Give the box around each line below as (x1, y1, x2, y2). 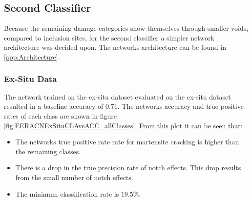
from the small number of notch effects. (15, 172, 133, 182)
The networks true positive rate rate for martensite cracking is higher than (15, 137, 239, 147)
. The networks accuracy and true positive (117, 101, 244, 111)
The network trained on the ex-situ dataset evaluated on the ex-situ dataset (4, 91, 231, 101)
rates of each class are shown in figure (4, 110, 117, 121)
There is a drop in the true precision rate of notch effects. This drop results (15, 162, 241, 173)
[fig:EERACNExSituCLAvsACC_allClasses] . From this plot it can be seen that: (4, 120, 243, 130)
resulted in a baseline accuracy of (4, 101, 104, 111)
